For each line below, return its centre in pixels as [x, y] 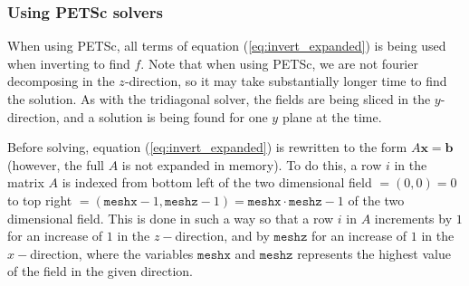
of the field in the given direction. [100, 271]
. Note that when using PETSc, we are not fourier [279, 63]
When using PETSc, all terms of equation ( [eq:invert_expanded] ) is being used [227, 46]
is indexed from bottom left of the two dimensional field [217, 182]
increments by [413, 218]
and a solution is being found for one [166, 116]
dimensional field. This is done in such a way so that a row [171, 218]
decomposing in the [61, 81]
